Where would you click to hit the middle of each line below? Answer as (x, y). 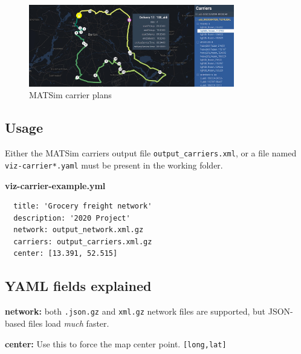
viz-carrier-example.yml (55, 185)
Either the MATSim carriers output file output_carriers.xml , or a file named (151, 153)
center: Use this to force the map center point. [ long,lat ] (116, 343)
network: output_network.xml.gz (79, 230)
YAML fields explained (78, 286)
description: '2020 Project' (72, 218)
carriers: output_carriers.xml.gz (83, 242)
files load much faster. (69, 323)
